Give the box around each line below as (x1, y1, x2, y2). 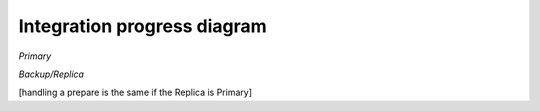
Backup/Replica (18, 68, 85, 80)
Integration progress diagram (18, 15, 267, 37)
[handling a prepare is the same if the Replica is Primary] (18, 86, 253, 99)
